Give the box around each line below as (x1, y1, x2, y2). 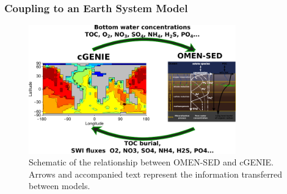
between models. (29, 179, 90, 192)
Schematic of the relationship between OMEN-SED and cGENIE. (29, 156, 274, 168)
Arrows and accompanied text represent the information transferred (29, 167, 283, 180)
